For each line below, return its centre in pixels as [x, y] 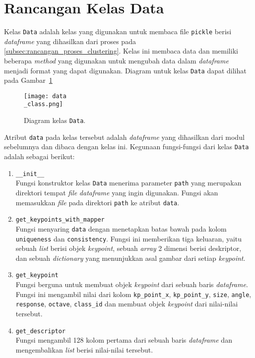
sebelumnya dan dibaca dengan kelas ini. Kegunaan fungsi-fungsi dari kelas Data [127, 147]
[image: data [45, 96]
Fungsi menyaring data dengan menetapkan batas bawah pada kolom [121, 228]
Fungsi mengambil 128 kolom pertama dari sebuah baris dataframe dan [124, 340]
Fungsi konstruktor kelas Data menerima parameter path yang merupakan [128, 183]
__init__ [30, 174]
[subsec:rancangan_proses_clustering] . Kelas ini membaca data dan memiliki [121, 51]
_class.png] [43, 104]
